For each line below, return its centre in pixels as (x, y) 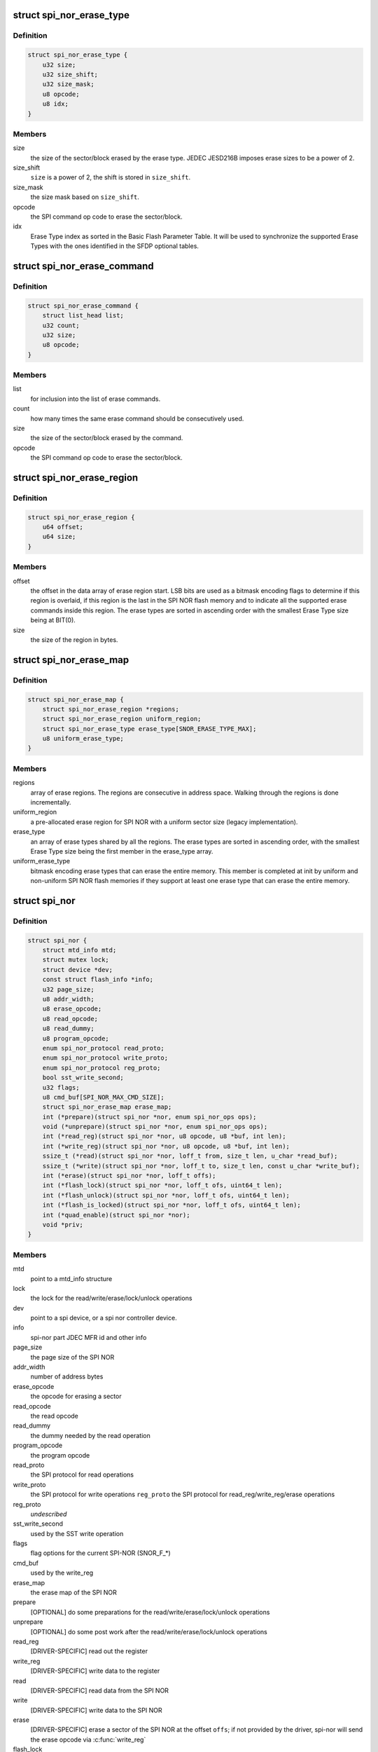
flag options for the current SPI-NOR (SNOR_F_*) (100, 1553)
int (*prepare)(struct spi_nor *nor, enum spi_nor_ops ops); (149, 1117)
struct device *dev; (78, 970)
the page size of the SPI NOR (72, 1357)
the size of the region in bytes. (74, 639)
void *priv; (63, 1225)
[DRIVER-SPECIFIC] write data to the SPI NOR (96, 1710)
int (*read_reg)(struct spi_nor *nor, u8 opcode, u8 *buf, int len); (164, 1136)
